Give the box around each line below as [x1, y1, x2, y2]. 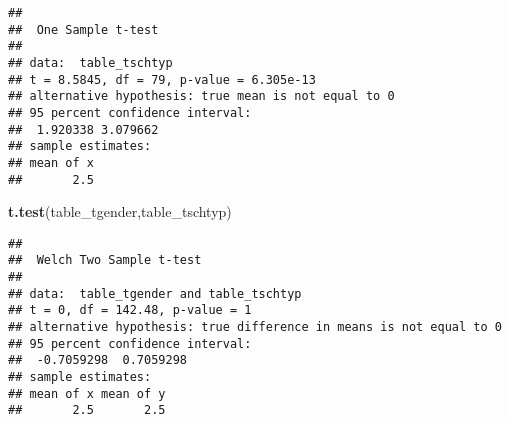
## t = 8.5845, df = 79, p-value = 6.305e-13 [8, 72, 316, 87]
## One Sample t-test [8, 22, 159, 37]
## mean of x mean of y [8, 386, 166, 401]
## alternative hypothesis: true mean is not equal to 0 [8, 89, 395, 104]
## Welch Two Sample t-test [8, 253, 202, 268]
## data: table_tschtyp [8, 55, 173, 70]
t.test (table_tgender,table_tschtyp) [8, 201, 232, 222]
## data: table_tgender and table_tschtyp [8, 286, 302, 301]
